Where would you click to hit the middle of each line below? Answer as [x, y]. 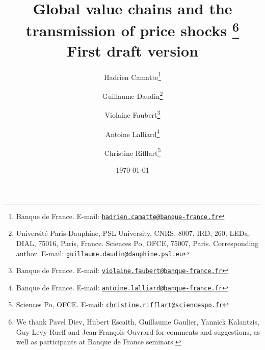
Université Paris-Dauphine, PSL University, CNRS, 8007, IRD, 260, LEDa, [133, 233]
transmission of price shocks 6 [132, 29]
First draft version [132, 50]
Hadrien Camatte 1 [132, 76]
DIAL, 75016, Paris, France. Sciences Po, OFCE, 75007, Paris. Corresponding [137, 243]
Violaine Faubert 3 [132, 114]
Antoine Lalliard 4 [132, 133]
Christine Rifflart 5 [132, 152]
